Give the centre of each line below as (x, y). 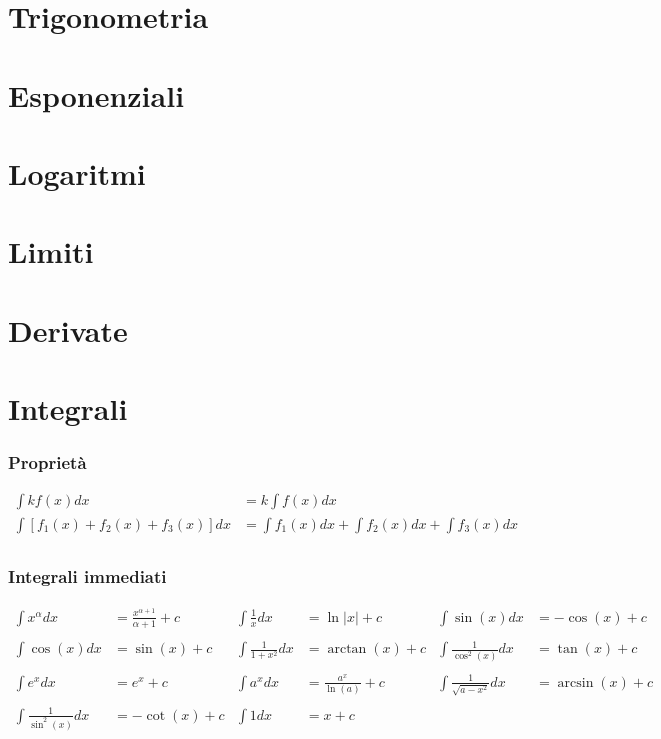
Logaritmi (77, 172)
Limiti (51, 251)
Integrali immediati (87, 576)
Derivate (68, 329)
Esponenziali (96, 94)
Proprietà (47, 462)
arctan (347, 649)
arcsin (575, 682)
